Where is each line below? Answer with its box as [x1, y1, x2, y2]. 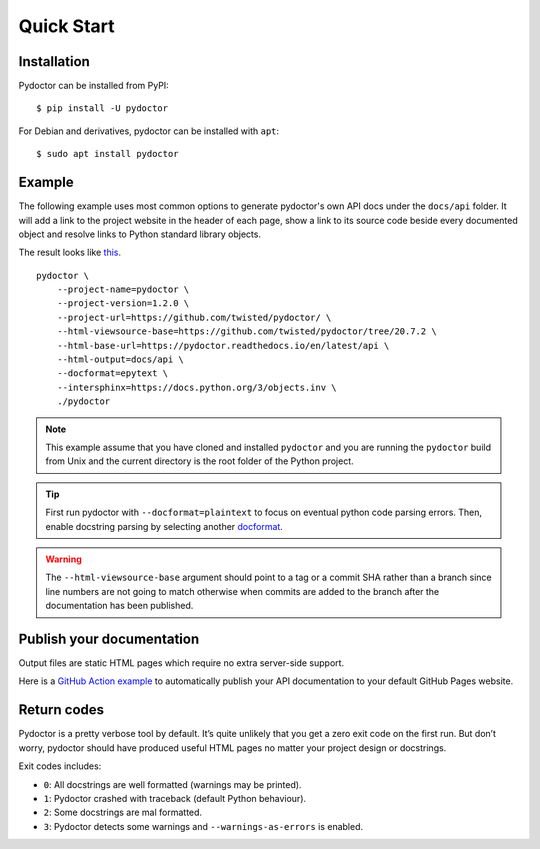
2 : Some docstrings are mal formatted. [43, 806, 203, 819]
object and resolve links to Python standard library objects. [18, 228, 262, 240]
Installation [18, 53, 90, 70]
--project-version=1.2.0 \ [56, 298, 190, 309]
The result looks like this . [18, 246, 122, 259]
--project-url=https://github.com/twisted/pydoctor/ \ [56, 311, 332, 323]
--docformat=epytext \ [56, 368, 169, 379]
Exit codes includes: [18, 760, 102, 772]
